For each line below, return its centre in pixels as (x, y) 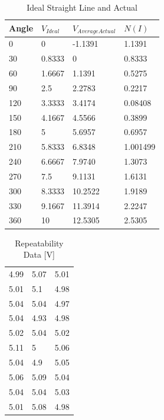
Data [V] (39, 254)
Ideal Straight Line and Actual (82, 7)
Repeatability (39, 243)
